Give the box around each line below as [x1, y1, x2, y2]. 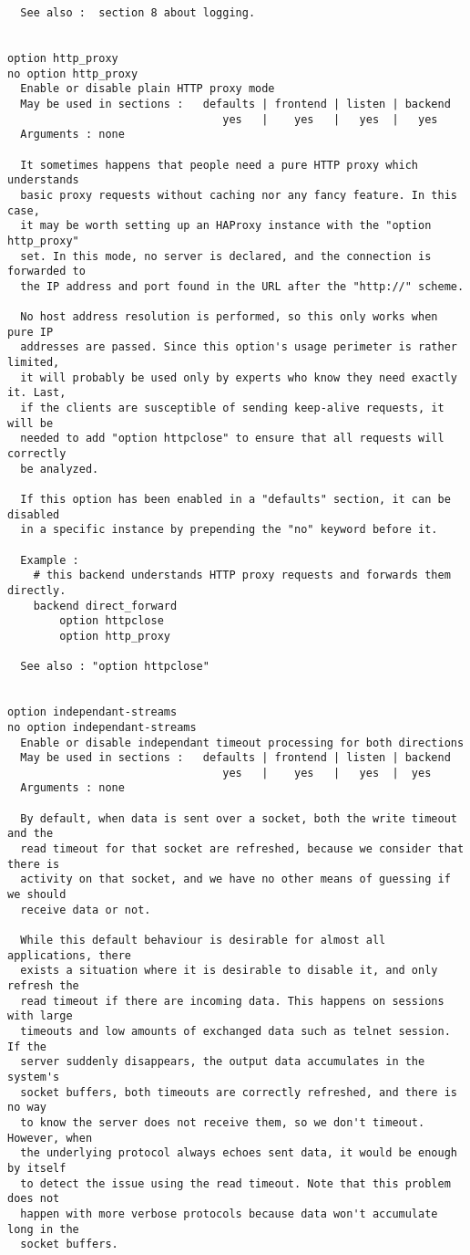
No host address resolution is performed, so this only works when [20, 310, 438, 324]
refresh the [7, 979, 79, 992]
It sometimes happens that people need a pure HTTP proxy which [20, 158, 419, 172]
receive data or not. [20, 903, 151, 916]
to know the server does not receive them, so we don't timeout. [20, 1115, 425, 1129]
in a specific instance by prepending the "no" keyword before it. [20, 523, 438, 537]
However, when [7, 1131, 93, 1145]
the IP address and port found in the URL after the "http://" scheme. [20, 279, 465, 293]
